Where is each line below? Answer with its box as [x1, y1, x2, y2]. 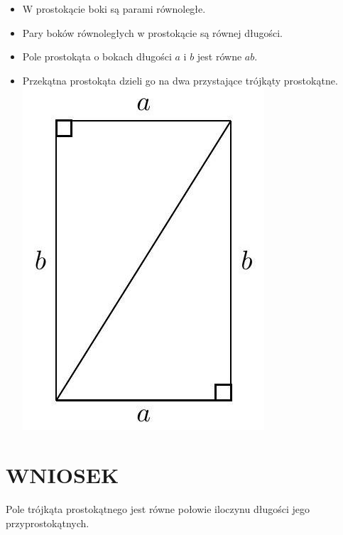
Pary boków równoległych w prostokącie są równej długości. [22, 25, 283, 40]
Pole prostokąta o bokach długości [22, 49, 172, 64]
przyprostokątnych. [6, 515, 89, 530]
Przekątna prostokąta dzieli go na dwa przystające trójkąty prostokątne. [22, 72, 338, 87]
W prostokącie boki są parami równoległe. [22, 1, 206, 16]
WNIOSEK [6, 460, 119, 490]
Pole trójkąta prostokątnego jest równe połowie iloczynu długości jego [6, 502, 310, 517]
